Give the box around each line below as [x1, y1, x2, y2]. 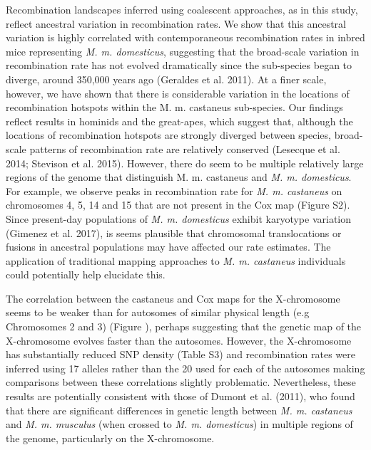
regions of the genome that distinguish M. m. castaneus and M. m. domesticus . [6, 169, 352, 184]
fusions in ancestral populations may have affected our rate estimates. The [6, 239, 331, 254]
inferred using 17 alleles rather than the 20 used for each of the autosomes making [6, 360, 365, 375]
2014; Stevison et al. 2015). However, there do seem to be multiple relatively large [6, 155, 364, 170]
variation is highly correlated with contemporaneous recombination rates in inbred [6, 30, 365, 45]
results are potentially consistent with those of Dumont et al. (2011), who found [6, 389, 355, 404]
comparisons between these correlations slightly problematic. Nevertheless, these [6, 375, 356, 389]
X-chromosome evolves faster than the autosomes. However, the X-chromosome [6, 333, 352, 347]
